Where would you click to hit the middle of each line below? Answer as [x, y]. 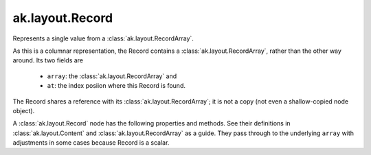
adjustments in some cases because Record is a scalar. [91, 143]
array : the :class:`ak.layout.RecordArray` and [112, 76]
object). [24, 110]
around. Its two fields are [48, 60]
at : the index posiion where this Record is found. [116, 86]
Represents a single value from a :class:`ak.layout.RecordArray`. [103, 38]
